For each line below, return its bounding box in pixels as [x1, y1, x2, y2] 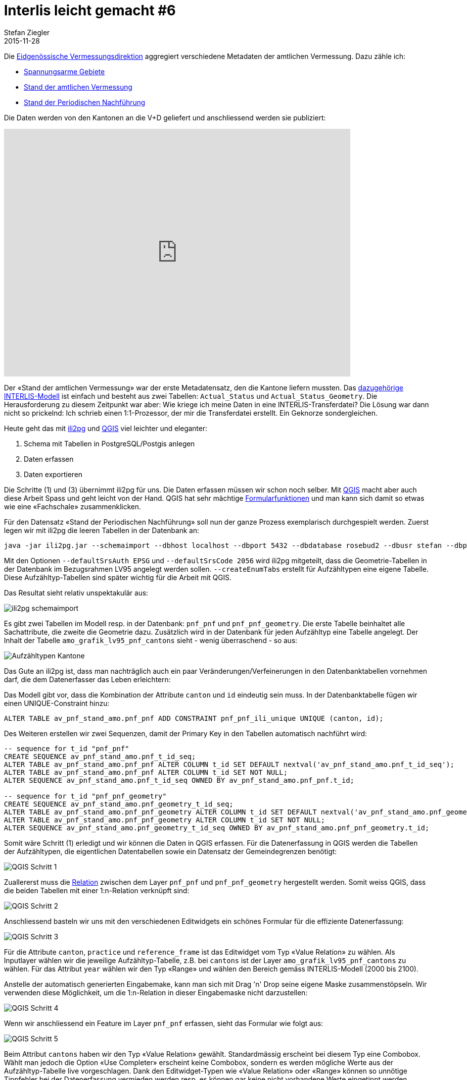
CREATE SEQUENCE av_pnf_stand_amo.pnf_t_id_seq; [4, 752, 196, 760]
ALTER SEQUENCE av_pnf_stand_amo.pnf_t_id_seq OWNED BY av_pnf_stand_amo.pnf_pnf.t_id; [4, 776, 355, 784]
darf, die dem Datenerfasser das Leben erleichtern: [4, 675, 171, 684]
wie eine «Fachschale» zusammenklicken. [4, 502, 141, 511]
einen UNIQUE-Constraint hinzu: [4, 699, 110, 707]
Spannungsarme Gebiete [24, 67, 105, 76]
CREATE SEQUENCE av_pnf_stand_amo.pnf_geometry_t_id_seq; [4, 800, 233, 808]
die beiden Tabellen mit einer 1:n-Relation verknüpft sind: [4, 886, 189, 895]
